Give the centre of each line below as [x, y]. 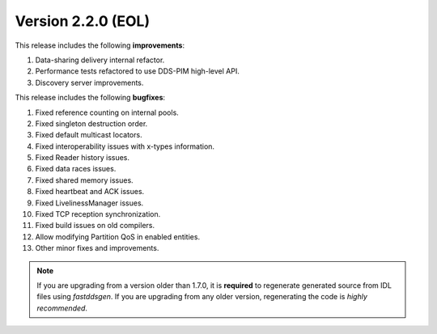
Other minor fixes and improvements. [97, 248]
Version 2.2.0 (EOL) [82, 21]
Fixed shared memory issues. [84, 180]
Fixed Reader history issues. [82, 158]
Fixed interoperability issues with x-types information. [125, 146]
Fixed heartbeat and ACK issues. [90, 192]
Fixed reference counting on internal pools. [107, 112]
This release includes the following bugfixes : [90, 98]
